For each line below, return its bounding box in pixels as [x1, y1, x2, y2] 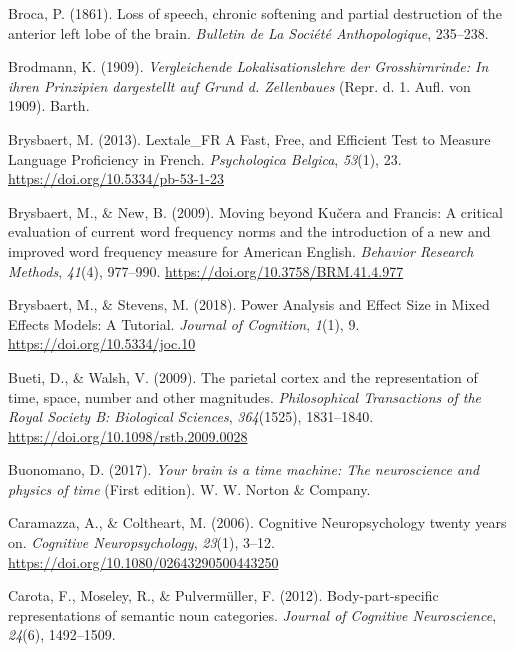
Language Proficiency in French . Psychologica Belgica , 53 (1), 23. [8, 148, 402, 169]
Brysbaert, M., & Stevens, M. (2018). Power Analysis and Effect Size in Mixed [8, 294, 490, 315]
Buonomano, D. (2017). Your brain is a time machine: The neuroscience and [8, 459, 480, 480]
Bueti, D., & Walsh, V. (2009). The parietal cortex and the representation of [8, 366, 478, 387]
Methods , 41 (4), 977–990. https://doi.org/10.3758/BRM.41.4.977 [8, 260, 404, 281]
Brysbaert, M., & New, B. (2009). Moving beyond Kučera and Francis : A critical [8, 201, 503, 222]
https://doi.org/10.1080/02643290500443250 [8, 551, 279, 572]
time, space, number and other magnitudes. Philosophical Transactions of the [8, 386, 482, 407]
